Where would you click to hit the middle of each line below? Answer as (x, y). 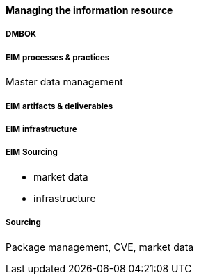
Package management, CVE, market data (100, 247)
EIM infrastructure (41, 129)
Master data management (64, 82)
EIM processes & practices (58, 57)
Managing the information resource (89, 10)
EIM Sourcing (32, 153)
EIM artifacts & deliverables (59, 106)
